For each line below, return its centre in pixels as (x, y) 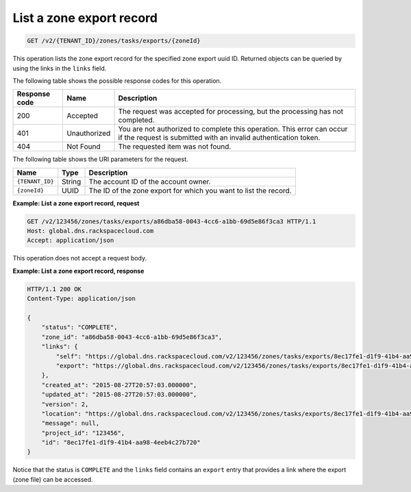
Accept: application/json (71, 241)
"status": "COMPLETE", (79, 328)
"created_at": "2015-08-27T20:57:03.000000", (119, 385)
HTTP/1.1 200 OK (54, 289)
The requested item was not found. (175, 147)
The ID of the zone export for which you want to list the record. (190, 190)
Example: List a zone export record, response (78, 271)
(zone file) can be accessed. (53, 479)
